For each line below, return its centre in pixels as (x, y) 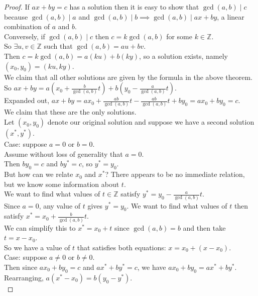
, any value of (60, 205)
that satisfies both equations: (121, 247)
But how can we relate (39, 174)
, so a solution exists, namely (183, 56)
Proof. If (17, 7)
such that (58, 46)
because (16, 16)
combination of (27, 26)
